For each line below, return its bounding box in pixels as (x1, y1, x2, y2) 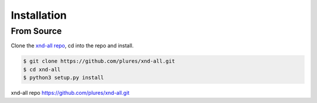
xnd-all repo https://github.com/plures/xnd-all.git (11, 90, 130, 97)
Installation (11, 9, 67, 22)
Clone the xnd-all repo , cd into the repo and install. (11, 42, 134, 49)
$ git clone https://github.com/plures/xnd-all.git (23, 58, 176, 64)
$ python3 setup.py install (23, 74, 104, 81)
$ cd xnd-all (23, 66, 61, 73)
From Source (11, 26, 62, 36)
